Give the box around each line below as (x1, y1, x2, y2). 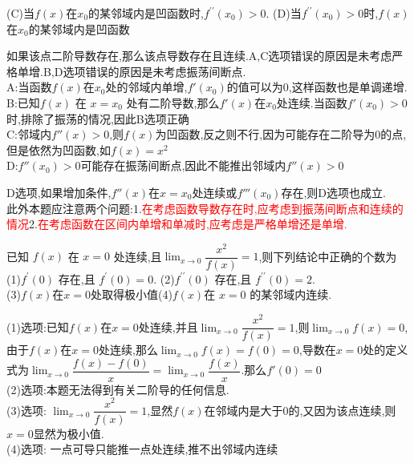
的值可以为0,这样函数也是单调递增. (226, 79, 408, 95)
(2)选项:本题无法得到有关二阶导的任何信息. (6, 380, 229, 397)
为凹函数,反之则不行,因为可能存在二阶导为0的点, (155, 126, 407, 143)
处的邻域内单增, (105, 79, 188, 95)
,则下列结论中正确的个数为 (258, 248, 397, 264)
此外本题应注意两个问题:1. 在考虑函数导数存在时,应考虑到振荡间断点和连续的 (6, 199, 404, 216)
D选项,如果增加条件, (6, 183, 112, 200)
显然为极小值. (33, 425, 104, 441)
